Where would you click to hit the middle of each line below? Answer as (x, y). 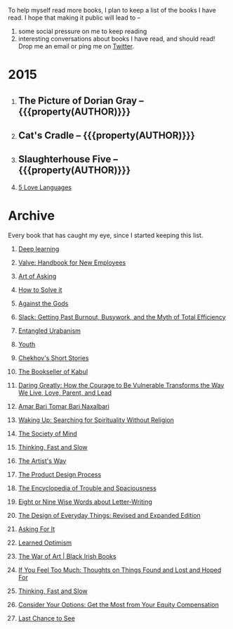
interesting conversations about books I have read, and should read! (116, 39)
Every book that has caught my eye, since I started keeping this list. (106, 235)
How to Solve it (40, 290)
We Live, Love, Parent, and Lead (65, 393)
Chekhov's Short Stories (53, 357)
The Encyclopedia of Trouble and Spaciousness (87, 488)
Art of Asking (37, 276)
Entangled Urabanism (49, 331)
